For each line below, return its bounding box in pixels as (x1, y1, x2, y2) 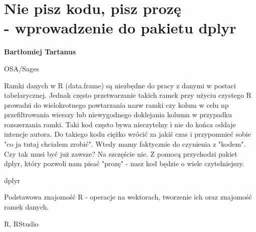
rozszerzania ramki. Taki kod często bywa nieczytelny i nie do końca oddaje (4, 119, 236, 129)
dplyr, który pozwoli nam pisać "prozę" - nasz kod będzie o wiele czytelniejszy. (4, 158, 244, 169)
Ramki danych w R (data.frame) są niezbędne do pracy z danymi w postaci (4, 80, 236, 90)
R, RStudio (4, 218, 39, 229)
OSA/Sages (4, 63, 39, 73)
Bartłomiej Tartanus (4, 46, 76, 57)
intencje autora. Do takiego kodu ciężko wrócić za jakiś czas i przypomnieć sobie (4, 129, 251, 139)
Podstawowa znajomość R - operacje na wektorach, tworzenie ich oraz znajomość (4, 192, 252, 202)
